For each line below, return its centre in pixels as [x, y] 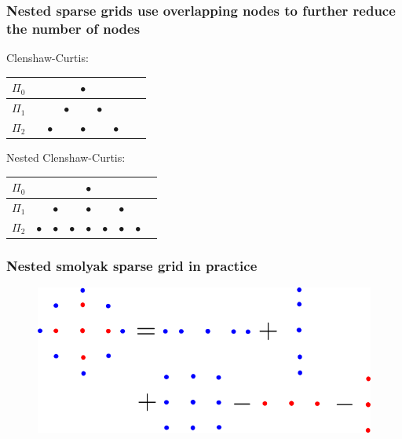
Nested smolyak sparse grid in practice [132, 265]
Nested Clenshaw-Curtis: [66, 157]
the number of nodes [73, 28]
